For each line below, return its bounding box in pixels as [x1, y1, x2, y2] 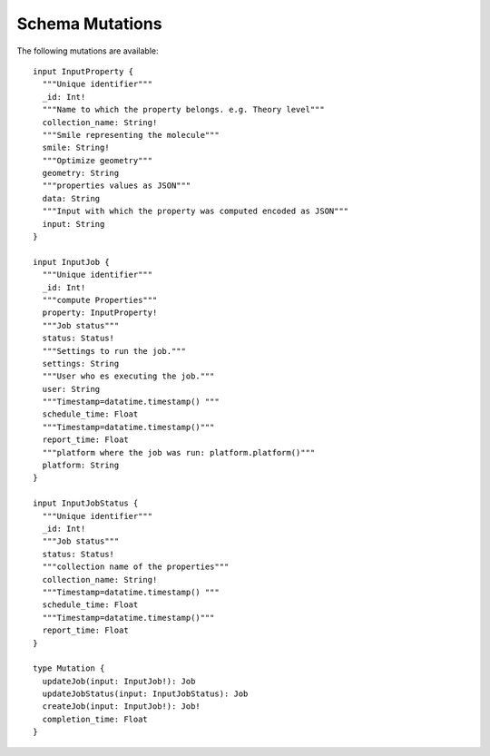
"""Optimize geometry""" [42, 155, 153, 165]
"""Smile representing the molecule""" [42, 130, 220, 140]
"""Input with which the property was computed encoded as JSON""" [42, 206, 349, 217]
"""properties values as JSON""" [42, 181, 191, 191]
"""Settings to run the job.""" [42, 346, 186, 356]
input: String [42, 219, 105, 229]
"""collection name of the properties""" [42, 562, 230, 572]
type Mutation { [33, 663, 105, 673]
